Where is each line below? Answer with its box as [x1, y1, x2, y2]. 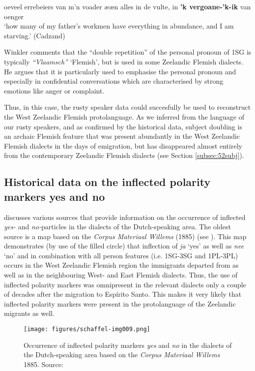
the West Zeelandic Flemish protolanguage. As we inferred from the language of [4, 111, 245, 122]
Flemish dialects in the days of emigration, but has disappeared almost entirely [4, 140, 242, 151]
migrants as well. [4, 308, 55, 318]
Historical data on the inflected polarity [4, 174, 211, 189]
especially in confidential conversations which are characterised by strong [4, 76, 224, 86]
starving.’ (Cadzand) [4, 30, 65, 40]
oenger [4, 11, 24, 21]
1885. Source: [24, 359, 63, 369]
